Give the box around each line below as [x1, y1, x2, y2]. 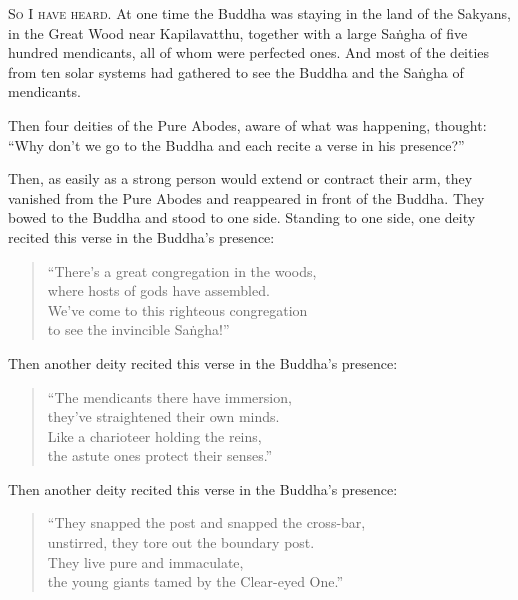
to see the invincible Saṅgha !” [47, 319, 230, 340]
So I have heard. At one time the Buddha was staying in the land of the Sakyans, [8, 3, 511, 23]
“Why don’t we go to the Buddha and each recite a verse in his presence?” [8, 134, 465, 155]
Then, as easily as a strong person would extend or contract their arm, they [8, 168, 473, 189]
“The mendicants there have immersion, [47, 386, 292, 407]
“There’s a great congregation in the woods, [47, 260, 317, 281]
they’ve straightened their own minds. [47, 406, 280, 427]
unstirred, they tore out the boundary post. [47, 532, 315, 553]
